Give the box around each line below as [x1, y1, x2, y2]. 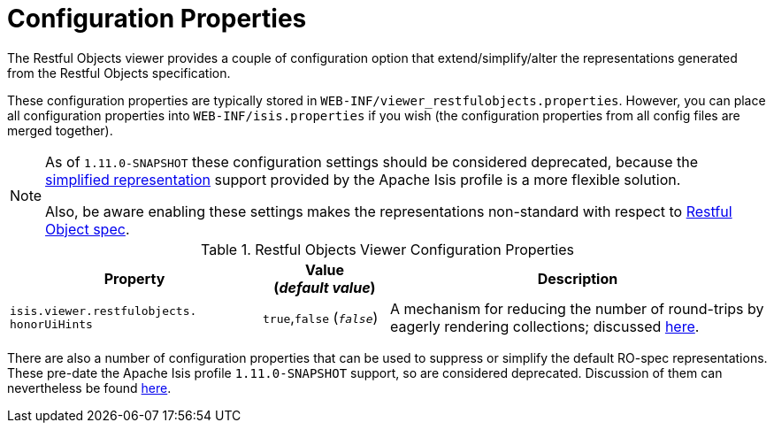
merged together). [7, 122, 113, 138]
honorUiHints [10, 317, 93, 331]
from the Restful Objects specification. [7, 65, 231, 81]
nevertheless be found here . [7, 380, 172, 395]
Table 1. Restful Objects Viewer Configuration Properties [200, 240, 575, 258]
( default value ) [273, 278, 376, 296]
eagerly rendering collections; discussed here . [389, 317, 700, 335]
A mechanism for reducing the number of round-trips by [389, 299, 764, 318]
